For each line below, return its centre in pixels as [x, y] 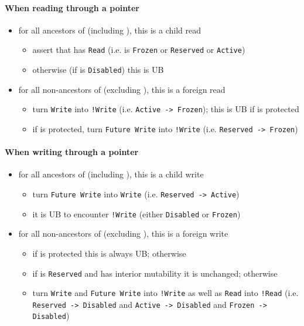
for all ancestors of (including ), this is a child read [110, 30]
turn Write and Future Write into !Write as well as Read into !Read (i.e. [165, 293]
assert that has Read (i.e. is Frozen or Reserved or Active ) [139, 50]
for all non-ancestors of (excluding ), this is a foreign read [122, 89]
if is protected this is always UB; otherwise [109, 253]
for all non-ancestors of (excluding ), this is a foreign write [123, 233]
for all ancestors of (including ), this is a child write [111, 174]
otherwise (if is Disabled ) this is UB [98, 70]
